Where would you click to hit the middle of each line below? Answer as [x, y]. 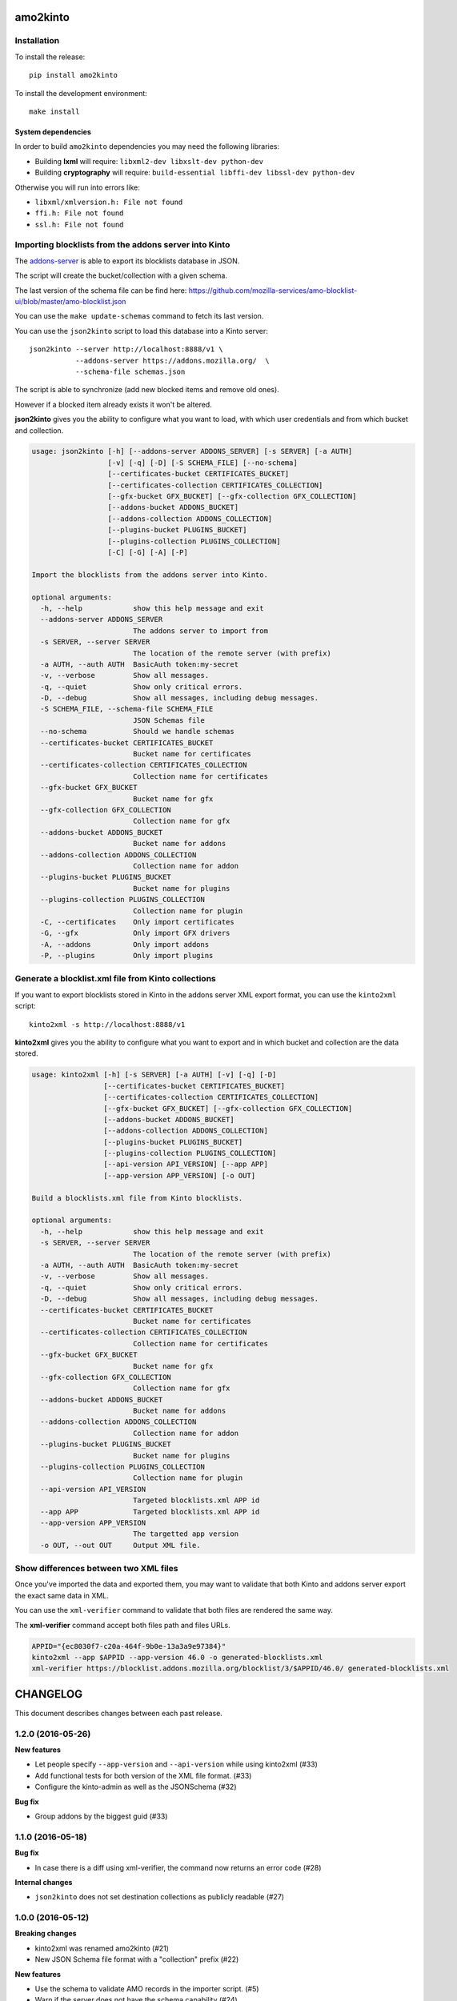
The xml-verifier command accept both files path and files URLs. [123, 1625]
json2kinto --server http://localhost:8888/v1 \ [126, 349]
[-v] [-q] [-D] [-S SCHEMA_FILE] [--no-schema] [202, 463]
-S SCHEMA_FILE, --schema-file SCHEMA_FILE [127, 709]
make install [54, 111]
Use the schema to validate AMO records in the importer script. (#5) [147, 1989]
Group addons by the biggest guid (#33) [101, 1816]
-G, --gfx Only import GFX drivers [135, 933]
